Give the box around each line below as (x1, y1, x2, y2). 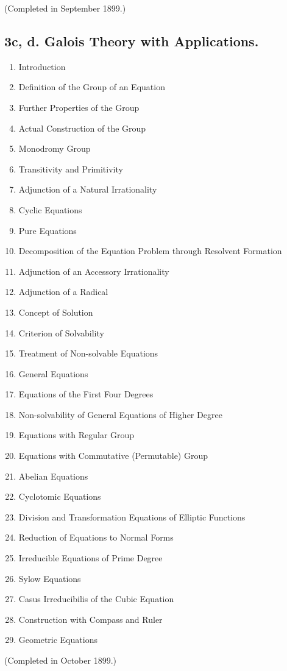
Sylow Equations (18, 572, 81, 584)
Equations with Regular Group (18, 428, 135, 441)
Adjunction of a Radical (18, 285, 108, 298)
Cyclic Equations (18, 203, 82, 216)
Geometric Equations (18, 633, 97, 646)
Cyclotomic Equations (18, 490, 101, 503)
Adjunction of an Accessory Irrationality (18, 264, 169, 277)
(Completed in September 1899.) (4, 2, 126, 14)
